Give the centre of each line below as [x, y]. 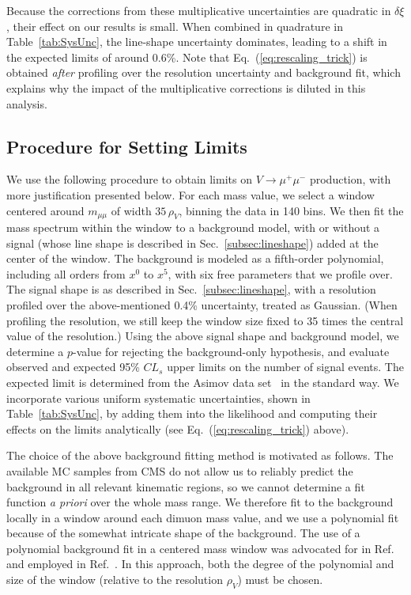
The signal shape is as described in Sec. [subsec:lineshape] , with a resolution [191, 289]
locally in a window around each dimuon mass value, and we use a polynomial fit [203, 517]
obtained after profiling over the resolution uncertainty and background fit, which [204, 72]
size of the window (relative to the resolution [115, 580]
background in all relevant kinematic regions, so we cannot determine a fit [186, 486]
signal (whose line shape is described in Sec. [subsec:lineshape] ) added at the [192, 243]
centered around [45, 210]
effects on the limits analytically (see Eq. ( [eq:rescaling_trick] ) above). [178, 428]
